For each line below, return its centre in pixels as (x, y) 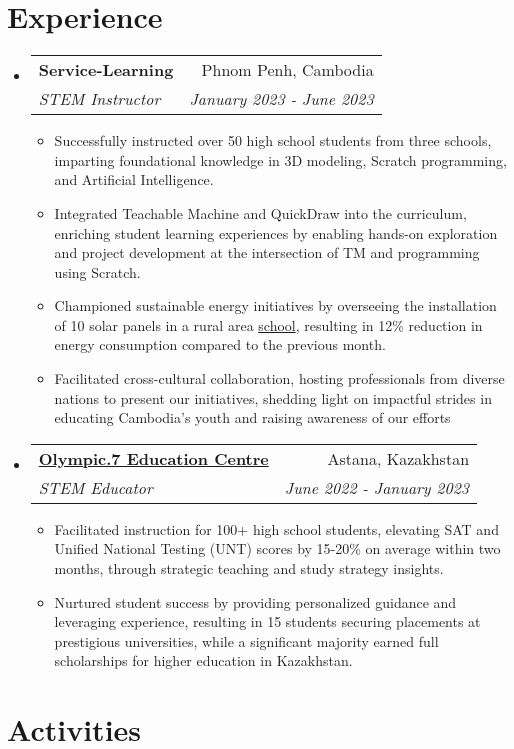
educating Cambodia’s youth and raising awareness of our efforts (252, 417)
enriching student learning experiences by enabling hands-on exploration (276, 232)
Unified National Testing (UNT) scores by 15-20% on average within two (277, 548)
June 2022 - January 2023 (377, 487)
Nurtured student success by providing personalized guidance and (255, 601)
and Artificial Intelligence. (134, 179)
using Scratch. (97, 271)
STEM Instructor (99, 99)
